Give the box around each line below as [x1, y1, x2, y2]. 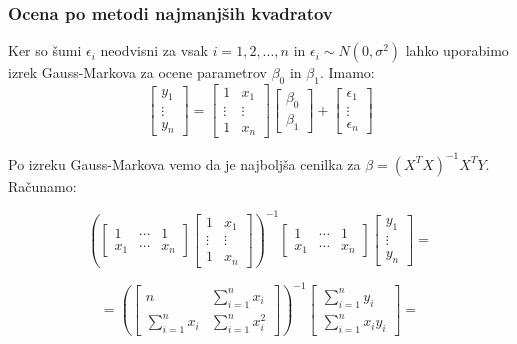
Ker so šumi [8, 40, 82, 61]
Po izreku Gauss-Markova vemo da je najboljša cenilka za [8, 153, 361, 174]
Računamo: [8, 175, 77, 196]
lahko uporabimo [405, 40, 509, 61]
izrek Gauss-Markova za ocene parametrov [8, 62, 267, 83]
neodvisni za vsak [100, 40, 208, 61]
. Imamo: [319, 62, 375, 83]
